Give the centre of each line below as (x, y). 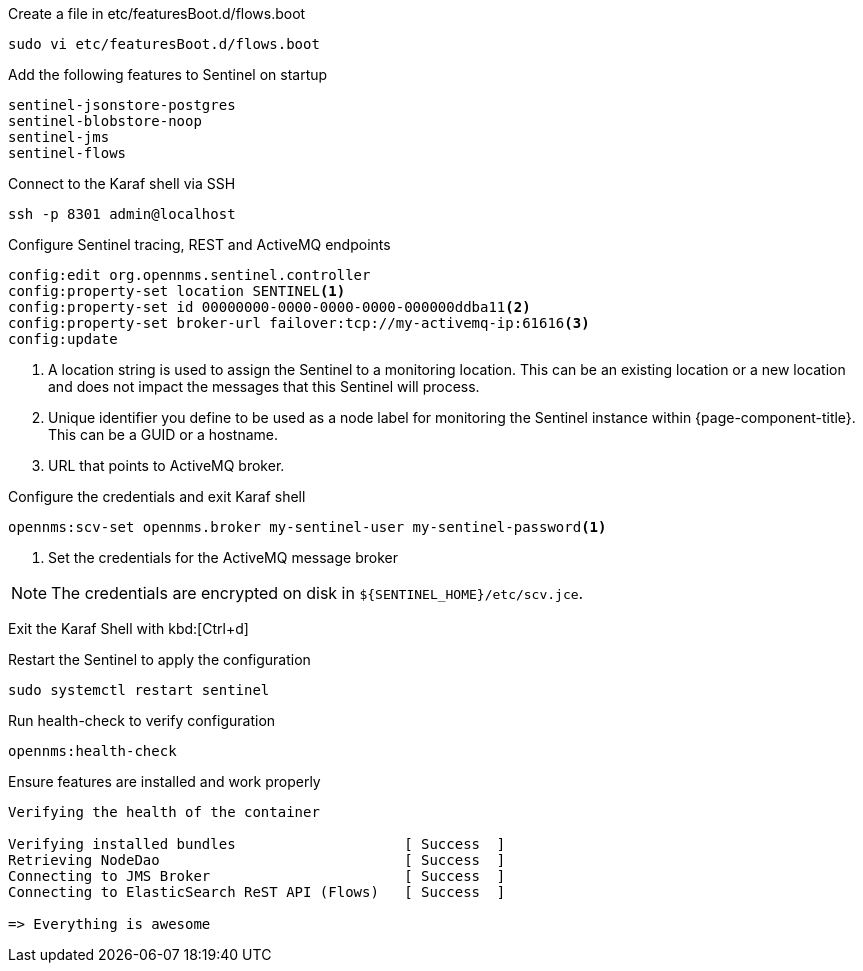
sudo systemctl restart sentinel (139, 690)
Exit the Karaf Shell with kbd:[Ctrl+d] (128, 628)
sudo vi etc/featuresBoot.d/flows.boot (164, 44)
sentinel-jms (59, 137)
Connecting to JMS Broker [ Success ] (257, 876)
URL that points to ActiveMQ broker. (166, 465)
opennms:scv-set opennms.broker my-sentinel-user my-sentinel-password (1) (307, 527)
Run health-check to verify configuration (142, 720)
